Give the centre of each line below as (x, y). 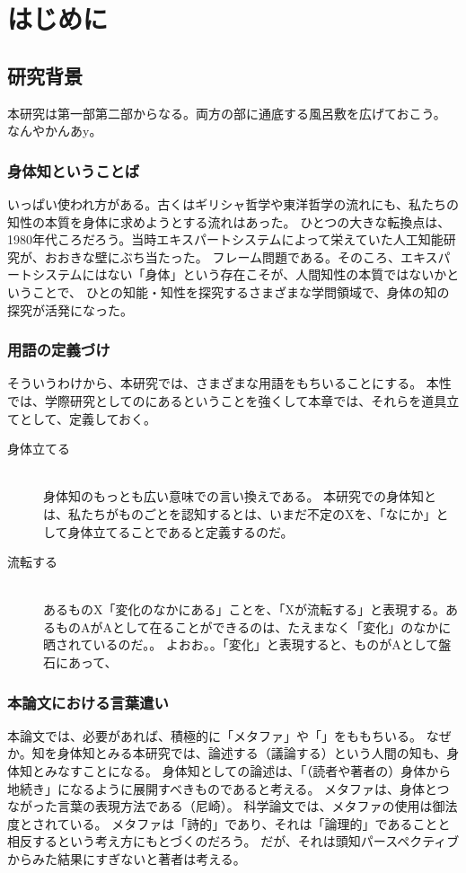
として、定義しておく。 (88, 418)
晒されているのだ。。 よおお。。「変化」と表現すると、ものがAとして (241, 644)
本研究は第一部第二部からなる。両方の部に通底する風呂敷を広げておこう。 (227, 113)
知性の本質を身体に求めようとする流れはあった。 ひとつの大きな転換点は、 (229, 221)
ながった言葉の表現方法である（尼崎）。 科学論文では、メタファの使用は (220, 806)
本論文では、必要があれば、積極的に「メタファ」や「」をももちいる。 (215, 735)
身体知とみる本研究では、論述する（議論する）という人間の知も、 (252, 753)
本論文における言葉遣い (88, 702)
